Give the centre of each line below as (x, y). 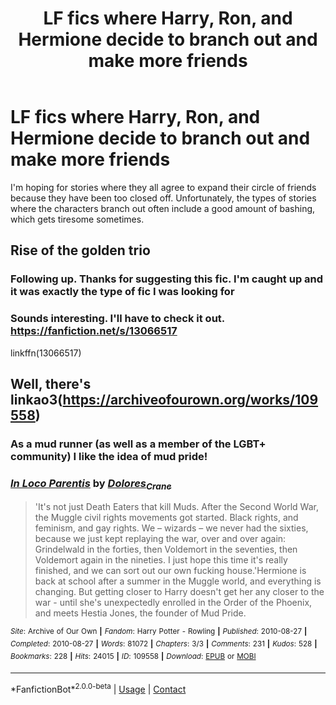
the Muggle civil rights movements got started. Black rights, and (166, 518)
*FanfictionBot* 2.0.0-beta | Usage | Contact (98, 689)
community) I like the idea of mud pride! (109, 456)
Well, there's (51, 383)
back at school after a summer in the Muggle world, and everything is (178, 581)
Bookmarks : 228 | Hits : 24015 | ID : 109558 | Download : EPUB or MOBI (133, 656)
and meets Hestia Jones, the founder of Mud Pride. (140, 613)
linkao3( (36, 399)
